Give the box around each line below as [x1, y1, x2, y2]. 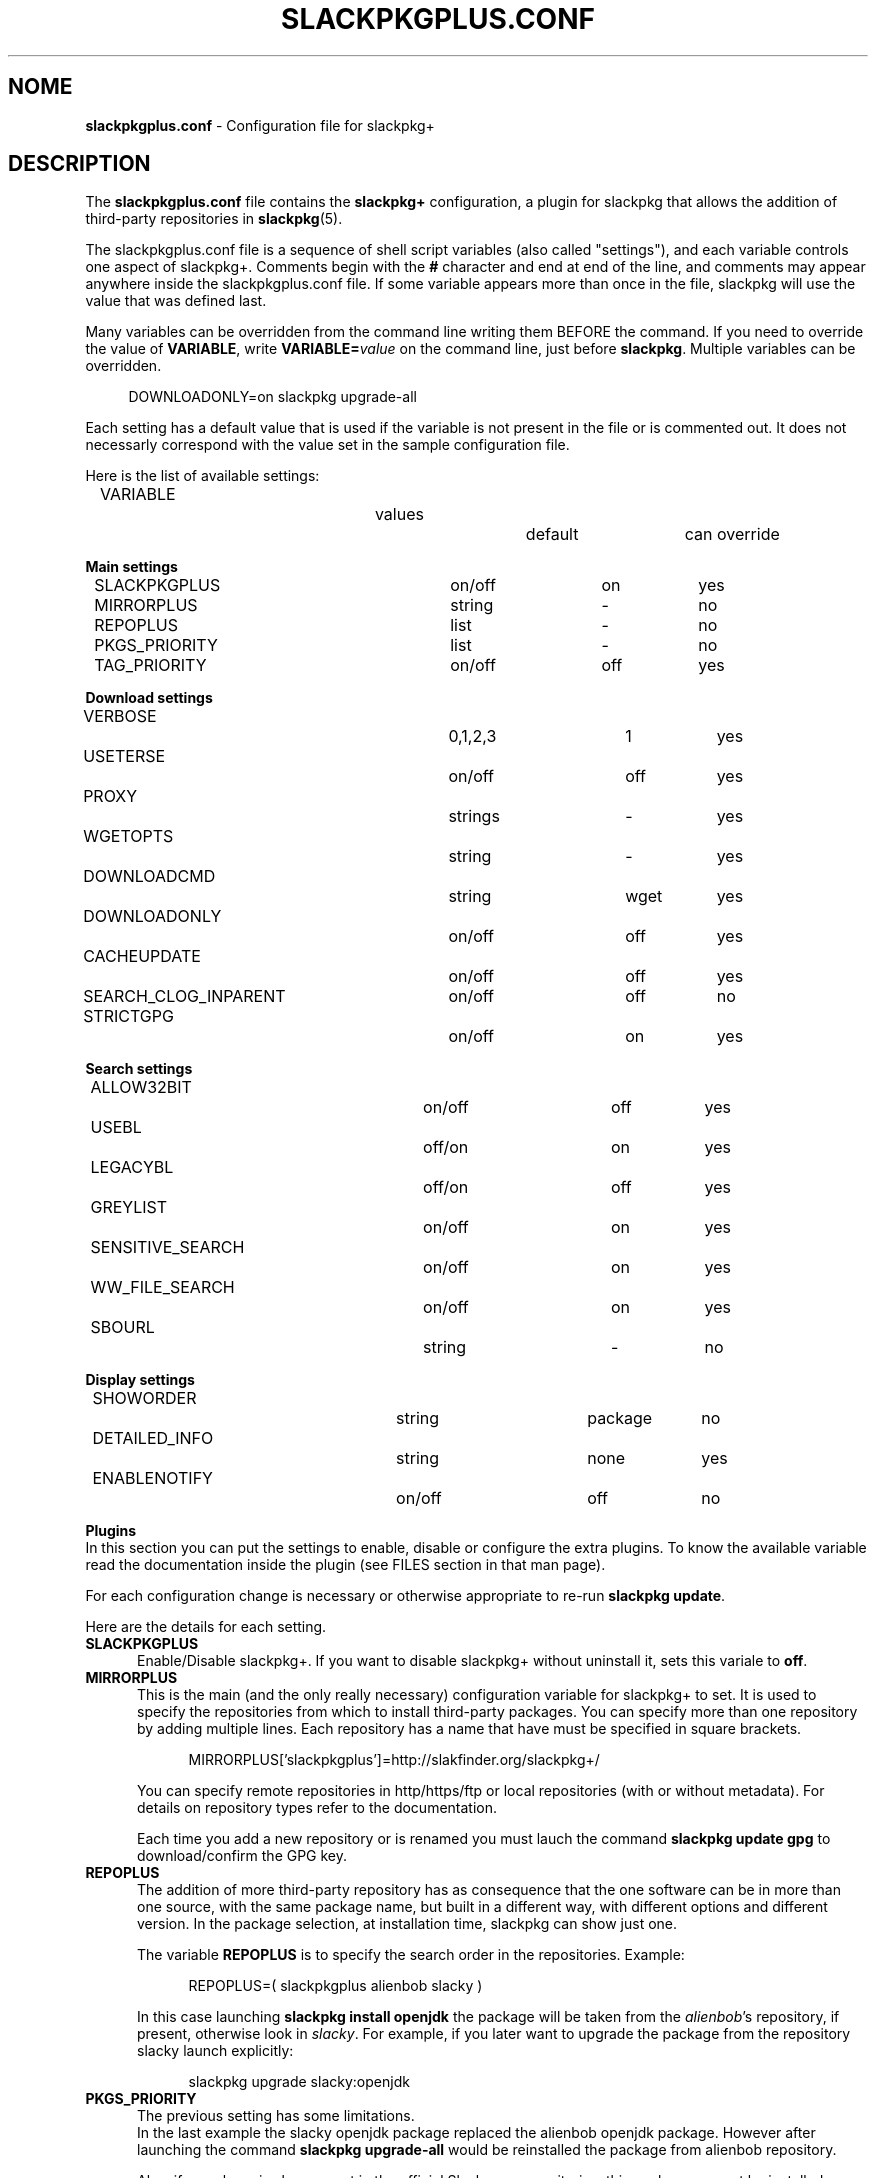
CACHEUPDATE [83, 946, 201, 967]
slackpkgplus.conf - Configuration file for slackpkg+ [85, 116, 435, 134]
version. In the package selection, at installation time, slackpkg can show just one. [137, 1915, 678, 1933]
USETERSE [83, 746, 166, 767]
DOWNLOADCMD [83, 866, 216, 887]
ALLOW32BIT [90, 1077, 192, 1098]
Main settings [85, 558, 178, 576]
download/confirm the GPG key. [137, 1847, 348, 1865]
